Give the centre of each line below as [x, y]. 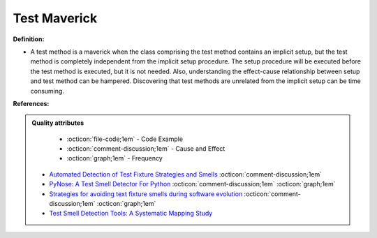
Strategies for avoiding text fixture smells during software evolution [146, 194]
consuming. [47, 91]
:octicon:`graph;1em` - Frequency [115, 158]
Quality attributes [58, 123]
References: [31, 103]
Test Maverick [55, 18]
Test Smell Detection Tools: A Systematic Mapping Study [131, 214]
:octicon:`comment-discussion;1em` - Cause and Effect [146, 149]
